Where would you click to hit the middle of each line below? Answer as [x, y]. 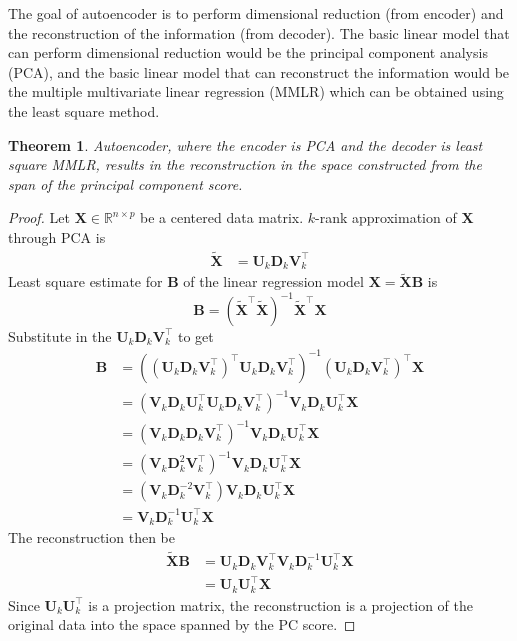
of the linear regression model [273, 281]
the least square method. [84, 110]
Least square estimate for [85, 281]
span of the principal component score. [125, 183]
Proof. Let [39, 217]
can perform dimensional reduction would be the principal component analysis [248, 52]
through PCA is [57, 236]
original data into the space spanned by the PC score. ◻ [182, 624]
